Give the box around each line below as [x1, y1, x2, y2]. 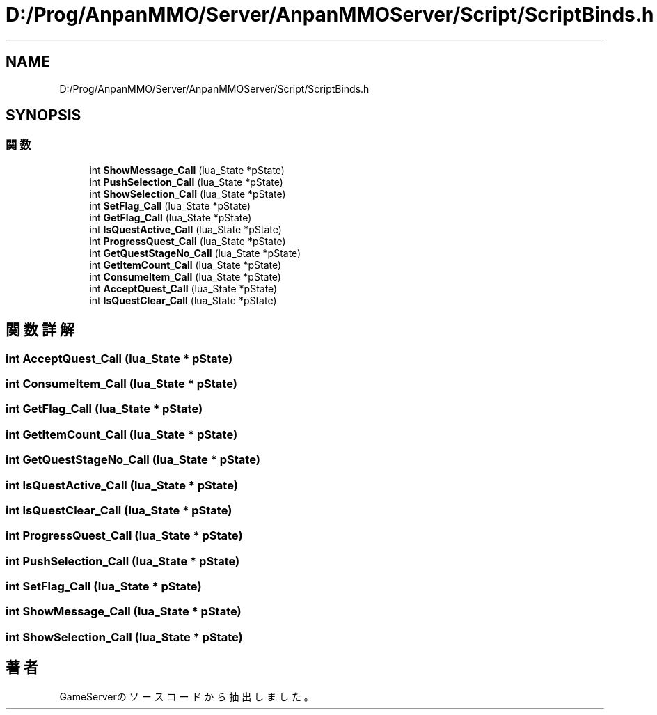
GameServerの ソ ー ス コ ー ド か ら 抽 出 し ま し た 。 [59, 690, 314, 702]
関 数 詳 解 [6, 321, 74, 339]
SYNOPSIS [6, 107, 81, 125]
